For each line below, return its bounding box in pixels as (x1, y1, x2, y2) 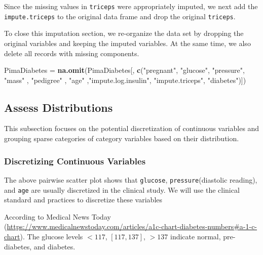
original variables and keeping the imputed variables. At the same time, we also (4, 37, 251, 48)
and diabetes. (33, 241, 76, 251)
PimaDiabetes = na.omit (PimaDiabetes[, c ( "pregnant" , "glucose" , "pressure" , (4, 65, 245, 75)
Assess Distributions (4, 99, 113, 115)
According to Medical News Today (4, 211, 111, 222)
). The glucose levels (20, 231, 83, 241)
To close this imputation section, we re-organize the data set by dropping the (4, 28, 244, 38)
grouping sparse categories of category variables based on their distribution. (4, 133, 239, 144)
